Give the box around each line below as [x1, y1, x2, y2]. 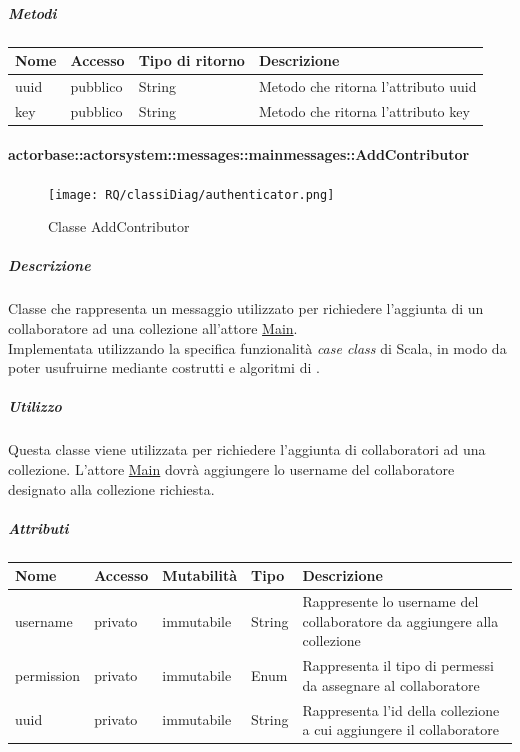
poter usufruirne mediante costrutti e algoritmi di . [8, 357, 320, 378]
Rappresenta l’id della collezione [302, 699, 500, 720]
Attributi [8, 517, 69, 538]
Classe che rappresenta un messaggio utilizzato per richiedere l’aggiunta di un [8, 298, 484, 319]
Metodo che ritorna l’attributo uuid [258, 75, 477, 96]
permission [15, 664, 81, 685]
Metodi [8, 2, 57, 23]
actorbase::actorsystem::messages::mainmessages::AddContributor [8, 144, 470, 165]
